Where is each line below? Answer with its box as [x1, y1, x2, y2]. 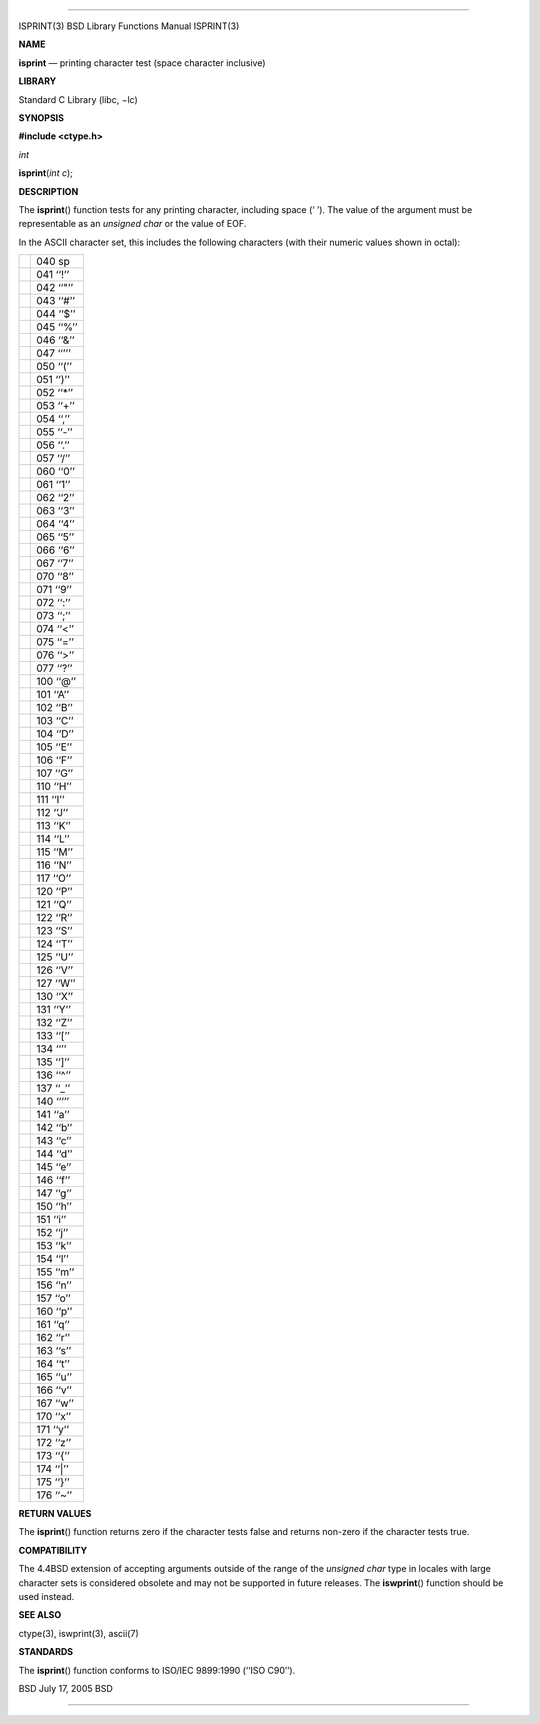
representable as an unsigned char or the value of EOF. [18, 218, 247, 230]
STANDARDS [18, 1646, 74, 1658]
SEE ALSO [18, 1609, 62, 1621]
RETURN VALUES [18, 1508, 92, 1520]
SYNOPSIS [18, 111, 65, 124]
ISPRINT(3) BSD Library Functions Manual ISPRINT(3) [18, 20, 240, 32]
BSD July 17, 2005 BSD [18, 1682, 114, 1694]
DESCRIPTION [18, 185, 79, 197]
